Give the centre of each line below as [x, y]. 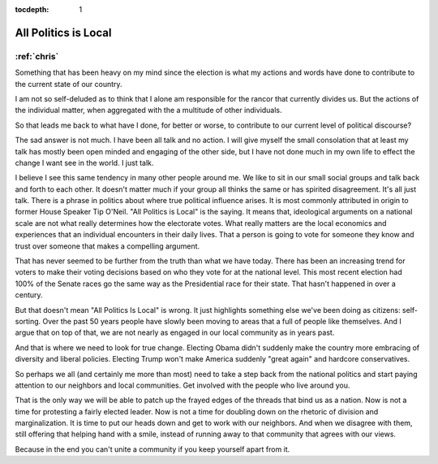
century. [29, 295]
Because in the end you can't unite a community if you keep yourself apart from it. [152, 449]
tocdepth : [32, 9]
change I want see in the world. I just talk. [84, 163]
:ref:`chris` [37, 56]
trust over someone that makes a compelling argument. [107, 246]
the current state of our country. [69, 84]
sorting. [28, 321]
